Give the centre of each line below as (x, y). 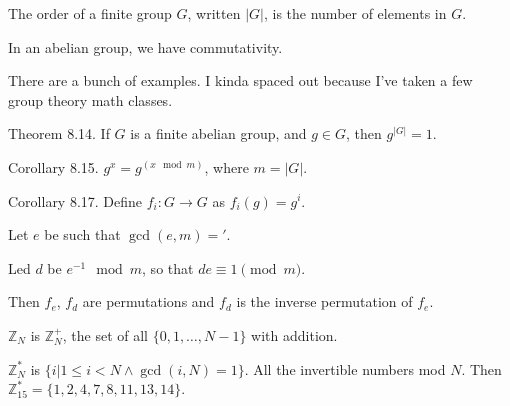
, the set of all (105, 334)
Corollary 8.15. (53, 166)
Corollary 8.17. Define (75, 200)
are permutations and (148, 301)
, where (226, 166)
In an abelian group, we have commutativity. (145, 46)
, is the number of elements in (355, 13)
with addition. (294, 334)
